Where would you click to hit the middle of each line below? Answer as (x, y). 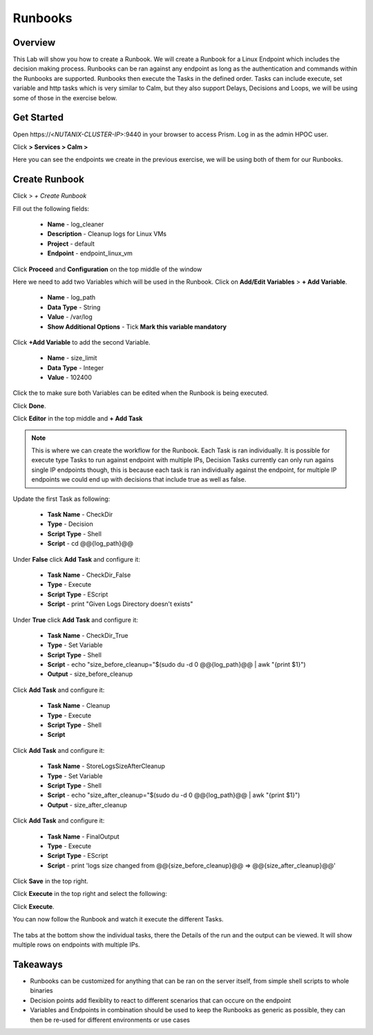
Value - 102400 (70, 378)
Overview (34, 43)
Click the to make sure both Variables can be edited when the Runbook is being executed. (141, 393)
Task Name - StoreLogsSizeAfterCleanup (106, 766)
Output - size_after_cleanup (87, 805)
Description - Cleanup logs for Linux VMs (107, 234)
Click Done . (29, 405)
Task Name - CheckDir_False (89, 575)
